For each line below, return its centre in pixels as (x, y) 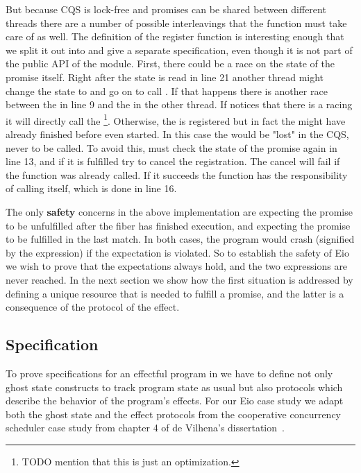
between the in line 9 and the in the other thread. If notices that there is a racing (179, 104)
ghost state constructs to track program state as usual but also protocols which (174, 387)
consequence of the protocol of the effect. (93, 307)
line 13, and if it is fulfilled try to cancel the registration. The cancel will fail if (173, 161)
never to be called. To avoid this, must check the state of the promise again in (171, 147)
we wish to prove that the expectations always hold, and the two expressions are (177, 266)
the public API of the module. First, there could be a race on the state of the (170, 63)
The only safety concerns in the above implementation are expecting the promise (179, 211)
